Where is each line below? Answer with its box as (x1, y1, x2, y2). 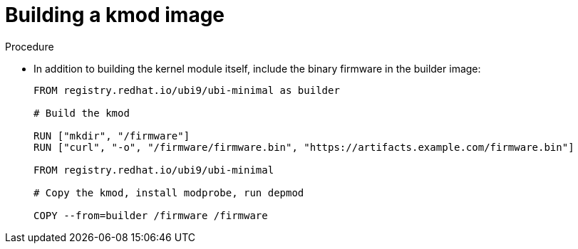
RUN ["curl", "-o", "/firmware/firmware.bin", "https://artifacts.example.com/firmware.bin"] (33, 141, 574, 153)
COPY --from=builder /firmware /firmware (33, 209, 268, 221)
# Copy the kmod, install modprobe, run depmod (33, 186, 304, 198)
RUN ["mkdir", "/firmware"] (33, 129, 190, 142)
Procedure (5, 40, 54, 53)
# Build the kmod (33, 107, 130, 119)
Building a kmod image (5, 3, 225, 27)
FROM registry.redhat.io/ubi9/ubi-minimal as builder (33, 84, 340, 96)
